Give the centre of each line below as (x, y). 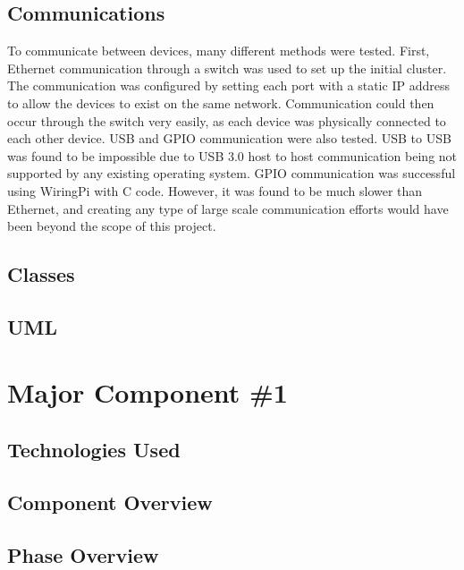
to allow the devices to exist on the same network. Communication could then (221, 102)
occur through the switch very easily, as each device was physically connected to (227, 120)
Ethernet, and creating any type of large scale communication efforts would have (228, 208)
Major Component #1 (148, 392)
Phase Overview (83, 554)
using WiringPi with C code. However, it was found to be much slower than (215, 190)
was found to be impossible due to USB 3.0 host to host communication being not (232, 155)
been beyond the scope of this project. (112, 226)
